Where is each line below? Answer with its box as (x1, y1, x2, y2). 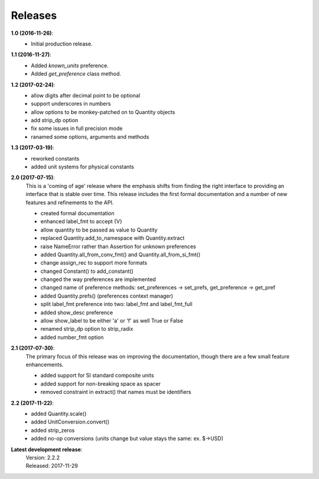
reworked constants (31, 155, 80, 162)
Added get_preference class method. (31, 70, 121, 77)
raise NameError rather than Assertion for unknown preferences (40, 243, 196, 250)
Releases (11, 9, 57, 22)
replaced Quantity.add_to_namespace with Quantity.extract (40, 234, 185, 242)
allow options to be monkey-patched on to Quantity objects (31, 108, 175, 115)
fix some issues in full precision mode (31, 125, 123, 132)
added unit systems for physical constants (31, 163, 134, 171)
